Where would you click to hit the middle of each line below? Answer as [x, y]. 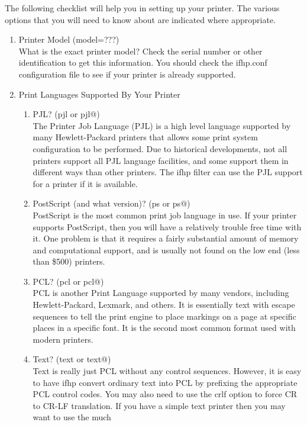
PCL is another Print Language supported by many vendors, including [161, 293]
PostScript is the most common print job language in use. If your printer [165, 215]
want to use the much [72, 417]
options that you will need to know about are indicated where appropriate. [140, 19]
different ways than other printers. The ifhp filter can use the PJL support [168, 172]
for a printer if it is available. [85, 183]
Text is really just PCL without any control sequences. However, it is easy [167, 371]
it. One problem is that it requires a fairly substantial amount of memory [166, 238]
